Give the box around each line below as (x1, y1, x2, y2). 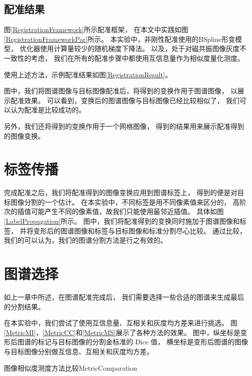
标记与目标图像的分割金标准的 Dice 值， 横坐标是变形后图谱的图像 (37, 337, 249, 347)
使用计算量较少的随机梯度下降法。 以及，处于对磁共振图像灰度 (40, 43, 240, 54)
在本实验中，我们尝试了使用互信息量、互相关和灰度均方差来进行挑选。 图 (4, 318, 237, 328)
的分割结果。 (4, 301, 45, 311)
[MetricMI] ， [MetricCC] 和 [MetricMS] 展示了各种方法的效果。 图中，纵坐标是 (4, 327, 241, 337)
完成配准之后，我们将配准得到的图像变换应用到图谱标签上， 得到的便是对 (4, 187, 237, 197)
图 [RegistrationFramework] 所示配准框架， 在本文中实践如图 (4, 24, 188, 35)
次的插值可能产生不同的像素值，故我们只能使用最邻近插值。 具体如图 (4, 206, 224, 216)
